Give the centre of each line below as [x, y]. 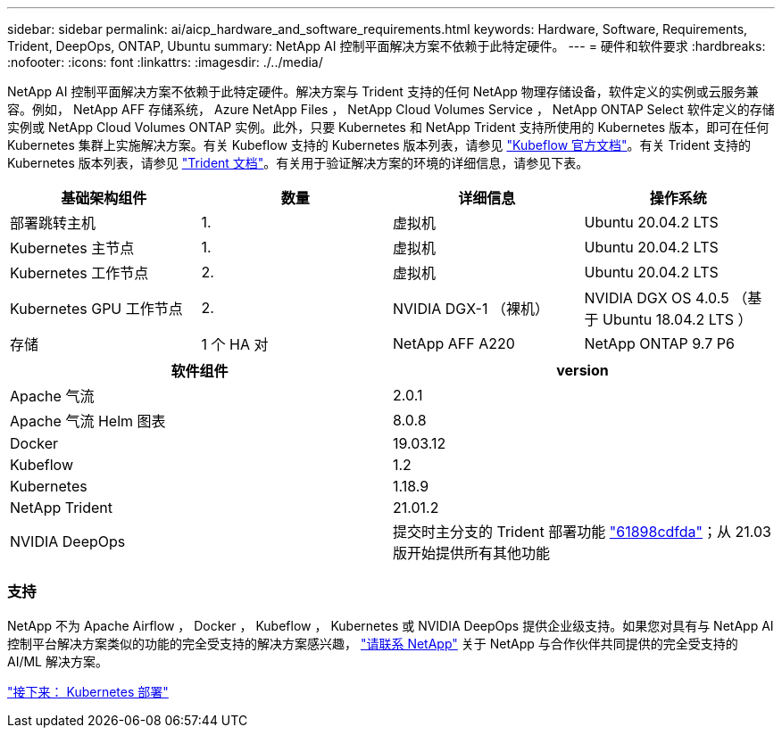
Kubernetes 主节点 [72, 248]
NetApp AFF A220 [454, 343]
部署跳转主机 [53, 223]
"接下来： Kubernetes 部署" [88, 691]
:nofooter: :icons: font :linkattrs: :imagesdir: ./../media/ [165, 62]
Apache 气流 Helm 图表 [88, 421]
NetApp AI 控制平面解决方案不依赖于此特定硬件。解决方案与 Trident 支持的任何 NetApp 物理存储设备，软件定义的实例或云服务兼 [383, 91]
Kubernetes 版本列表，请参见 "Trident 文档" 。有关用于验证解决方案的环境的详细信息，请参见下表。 [298, 163]
